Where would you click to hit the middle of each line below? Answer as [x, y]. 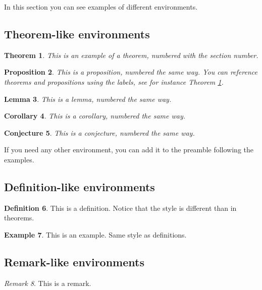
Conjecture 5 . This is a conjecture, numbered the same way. [99, 132]
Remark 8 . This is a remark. [48, 283]
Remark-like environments [74, 262]
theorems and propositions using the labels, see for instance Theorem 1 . [114, 81]
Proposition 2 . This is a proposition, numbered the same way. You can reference [131, 72]
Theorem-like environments [77, 34]
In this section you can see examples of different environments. [101, 7]
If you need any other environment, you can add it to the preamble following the [129, 150]
